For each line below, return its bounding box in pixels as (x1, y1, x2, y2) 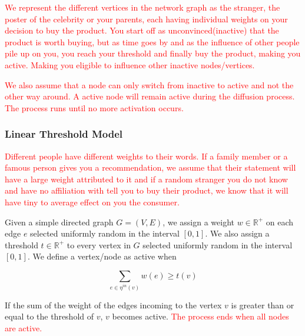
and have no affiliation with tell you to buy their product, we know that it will (5, 184, 289, 197)
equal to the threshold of (5, 310, 94, 322)
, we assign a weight (163, 215, 234, 228)
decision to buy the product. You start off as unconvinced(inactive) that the (5, 24, 279, 36)
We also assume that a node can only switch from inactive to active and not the (5, 78, 294, 91)
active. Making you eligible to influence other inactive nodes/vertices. (5, 58, 255, 71)
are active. (5, 322, 42, 334)
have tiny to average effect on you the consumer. (5, 195, 180, 208)
